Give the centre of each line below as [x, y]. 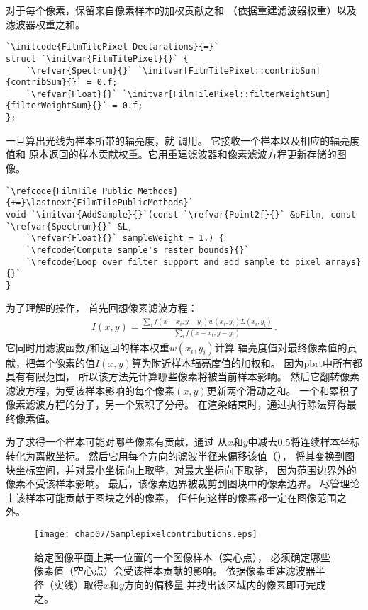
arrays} [344, 262]
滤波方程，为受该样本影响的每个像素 [90, 390]
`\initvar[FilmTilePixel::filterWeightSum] [227, 94]
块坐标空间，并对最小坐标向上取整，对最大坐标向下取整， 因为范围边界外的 [181, 469]
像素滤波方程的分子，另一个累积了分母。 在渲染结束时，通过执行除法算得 [176, 404]
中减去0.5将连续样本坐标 [304, 442]
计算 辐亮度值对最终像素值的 [281, 347]
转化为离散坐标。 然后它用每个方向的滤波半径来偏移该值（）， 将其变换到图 [180, 456]
